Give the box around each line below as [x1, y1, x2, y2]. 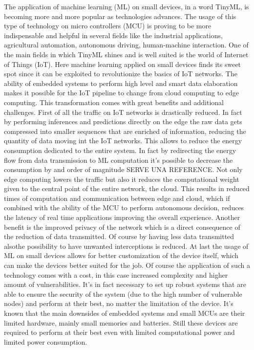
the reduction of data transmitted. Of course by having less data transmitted [4, 231, 234, 241]
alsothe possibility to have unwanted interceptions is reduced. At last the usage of [4, 241, 249, 251]
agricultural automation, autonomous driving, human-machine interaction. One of [4, 40, 249, 50]
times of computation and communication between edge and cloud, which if [4, 193, 230, 203]
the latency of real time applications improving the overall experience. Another [4, 212, 240, 222]
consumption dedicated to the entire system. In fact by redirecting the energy [4, 145, 236, 155]
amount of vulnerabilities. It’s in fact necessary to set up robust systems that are [4, 279, 246, 289]
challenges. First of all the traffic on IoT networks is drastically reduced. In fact [4, 107, 242, 117]
